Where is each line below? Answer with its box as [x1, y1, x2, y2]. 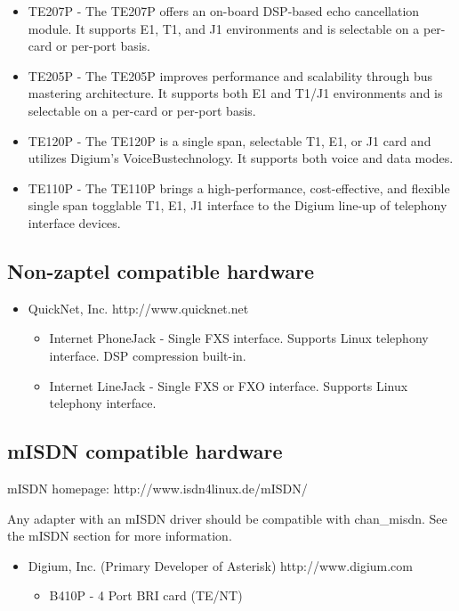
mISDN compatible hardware [7, 437, 283, 465]
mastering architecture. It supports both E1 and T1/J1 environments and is [28, 84, 443, 102]
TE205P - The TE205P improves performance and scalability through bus [28, 66, 433, 85]
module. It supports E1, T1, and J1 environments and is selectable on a [28, 19, 420, 37]
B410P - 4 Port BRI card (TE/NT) [49, 586, 243, 605]
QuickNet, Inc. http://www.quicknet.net [28, 298, 249, 317]
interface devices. [28, 213, 121, 232]
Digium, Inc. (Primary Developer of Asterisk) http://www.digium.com [28, 556, 413, 574]
